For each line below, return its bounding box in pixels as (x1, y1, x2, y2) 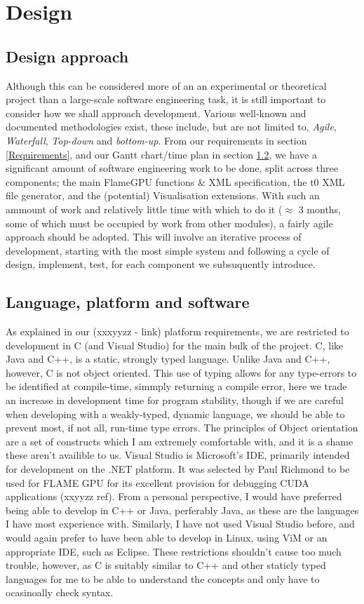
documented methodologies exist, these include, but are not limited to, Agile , (6, 119, 337, 134)
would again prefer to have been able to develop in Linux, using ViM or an (6, 530, 328, 544)
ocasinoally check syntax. (6, 585, 114, 600)
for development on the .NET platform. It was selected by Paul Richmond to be (6, 462, 350, 476)
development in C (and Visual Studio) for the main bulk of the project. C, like (6, 337, 344, 352)
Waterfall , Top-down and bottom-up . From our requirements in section (6, 133, 307, 147)
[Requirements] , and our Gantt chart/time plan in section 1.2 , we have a (6, 147, 317, 161)
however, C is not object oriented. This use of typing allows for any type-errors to (6, 365, 357, 380)
